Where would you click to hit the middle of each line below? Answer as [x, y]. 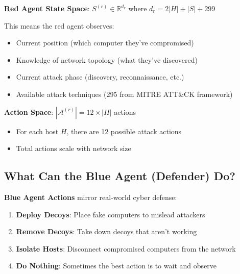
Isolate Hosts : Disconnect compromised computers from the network [126, 248]
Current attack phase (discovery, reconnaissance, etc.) [100, 77]
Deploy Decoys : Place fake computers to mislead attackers [111, 214]
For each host [37, 131]
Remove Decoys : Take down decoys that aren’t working [106, 231]
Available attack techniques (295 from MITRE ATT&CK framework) [124, 94]
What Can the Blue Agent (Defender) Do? [120, 176]
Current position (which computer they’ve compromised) [105, 43]
